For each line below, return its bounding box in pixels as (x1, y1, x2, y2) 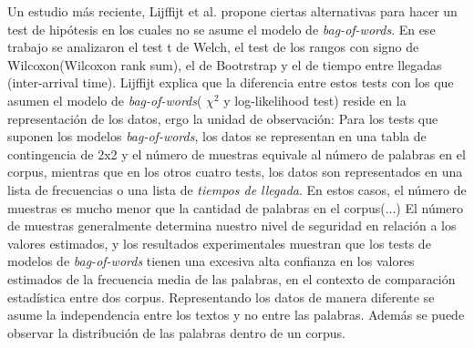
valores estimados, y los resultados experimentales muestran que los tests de (7, 233, 431, 252)
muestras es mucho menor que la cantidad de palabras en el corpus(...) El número (7, 198, 464, 217)
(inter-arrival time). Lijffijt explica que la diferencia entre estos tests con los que (7, 73, 454, 92)
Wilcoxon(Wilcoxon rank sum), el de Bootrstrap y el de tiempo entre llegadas (7, 55, 442, 74)
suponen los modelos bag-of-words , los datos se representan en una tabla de (7, 127, 427, 146)
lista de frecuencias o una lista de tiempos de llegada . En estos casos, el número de (7, 179, 467, 199)
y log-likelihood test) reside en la (223, 90, 407, 109)
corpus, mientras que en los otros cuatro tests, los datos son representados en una (7, 162, 463, 181)
